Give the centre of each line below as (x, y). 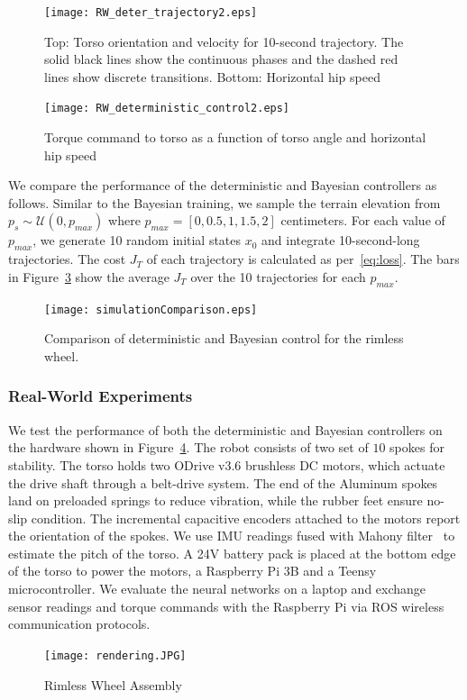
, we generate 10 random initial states (137, 240)
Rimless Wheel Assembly (113, 684)
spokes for (417, 447)
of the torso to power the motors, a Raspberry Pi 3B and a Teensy (192, 571)
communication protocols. (79, 624)
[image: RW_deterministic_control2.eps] (167, 109)
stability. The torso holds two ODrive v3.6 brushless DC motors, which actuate (227, 464)
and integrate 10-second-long (341, 240)
